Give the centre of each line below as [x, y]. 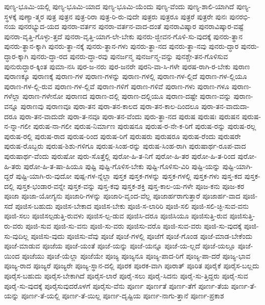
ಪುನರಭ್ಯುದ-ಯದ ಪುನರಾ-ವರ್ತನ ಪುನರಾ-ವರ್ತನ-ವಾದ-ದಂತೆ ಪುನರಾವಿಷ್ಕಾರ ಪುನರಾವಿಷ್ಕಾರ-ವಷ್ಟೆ [131, 26]
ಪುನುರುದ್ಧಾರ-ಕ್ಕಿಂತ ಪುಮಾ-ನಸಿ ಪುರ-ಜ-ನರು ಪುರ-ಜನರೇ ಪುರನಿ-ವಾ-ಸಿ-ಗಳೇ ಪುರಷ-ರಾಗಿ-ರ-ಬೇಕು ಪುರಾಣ [127, 66]
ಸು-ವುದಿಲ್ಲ [16, 235]
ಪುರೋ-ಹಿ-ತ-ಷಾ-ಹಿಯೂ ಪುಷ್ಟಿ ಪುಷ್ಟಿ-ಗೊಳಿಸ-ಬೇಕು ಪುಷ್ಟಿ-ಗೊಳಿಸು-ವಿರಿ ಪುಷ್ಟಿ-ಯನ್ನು [122, 166]
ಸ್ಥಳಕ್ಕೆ [10, 16]
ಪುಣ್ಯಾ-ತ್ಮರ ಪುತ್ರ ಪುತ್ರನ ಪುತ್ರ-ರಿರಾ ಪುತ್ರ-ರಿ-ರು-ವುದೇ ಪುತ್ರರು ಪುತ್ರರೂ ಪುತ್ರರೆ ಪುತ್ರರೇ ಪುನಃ [123, 16]
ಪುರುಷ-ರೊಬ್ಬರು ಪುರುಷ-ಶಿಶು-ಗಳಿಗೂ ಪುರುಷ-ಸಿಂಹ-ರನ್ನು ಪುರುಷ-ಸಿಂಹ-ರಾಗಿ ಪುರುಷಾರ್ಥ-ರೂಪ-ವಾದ [125, 146]
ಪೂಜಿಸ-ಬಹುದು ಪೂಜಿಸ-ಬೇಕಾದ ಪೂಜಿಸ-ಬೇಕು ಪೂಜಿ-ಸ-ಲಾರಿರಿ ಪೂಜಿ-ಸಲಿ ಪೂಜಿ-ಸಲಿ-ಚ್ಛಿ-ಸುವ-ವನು [132, 205]
